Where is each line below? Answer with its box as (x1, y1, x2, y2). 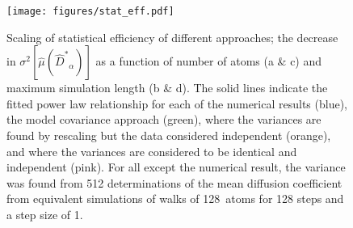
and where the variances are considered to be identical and (6, 142, 297, 159)
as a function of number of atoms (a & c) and (95, 53, 322, 70)
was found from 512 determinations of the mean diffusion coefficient (6, 174, 342, 191)
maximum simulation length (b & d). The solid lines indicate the (6, 79, 328, 96)
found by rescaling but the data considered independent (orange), (6, 127, 331, 144)
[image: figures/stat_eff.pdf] (6, 6, 174, 17)
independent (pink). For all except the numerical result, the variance (6, 158, 346, 175)
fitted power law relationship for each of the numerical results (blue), (6, 95, 347, 112)
